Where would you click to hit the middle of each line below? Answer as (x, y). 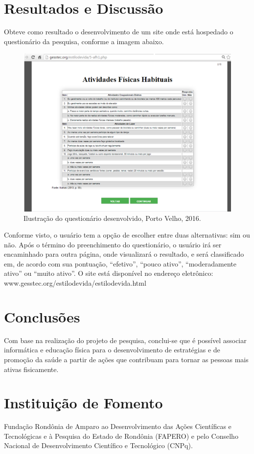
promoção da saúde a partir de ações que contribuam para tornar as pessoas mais (126, 359)
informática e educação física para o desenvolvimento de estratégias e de (112, 350)
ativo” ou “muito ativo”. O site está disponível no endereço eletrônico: (109, 273)
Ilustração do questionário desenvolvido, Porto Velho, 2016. (112, 218)
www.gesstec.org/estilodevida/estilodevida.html (75, 283)
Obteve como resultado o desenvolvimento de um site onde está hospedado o (119, 32)
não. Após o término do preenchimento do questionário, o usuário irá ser (113, 244)
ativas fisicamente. (31, 369)
